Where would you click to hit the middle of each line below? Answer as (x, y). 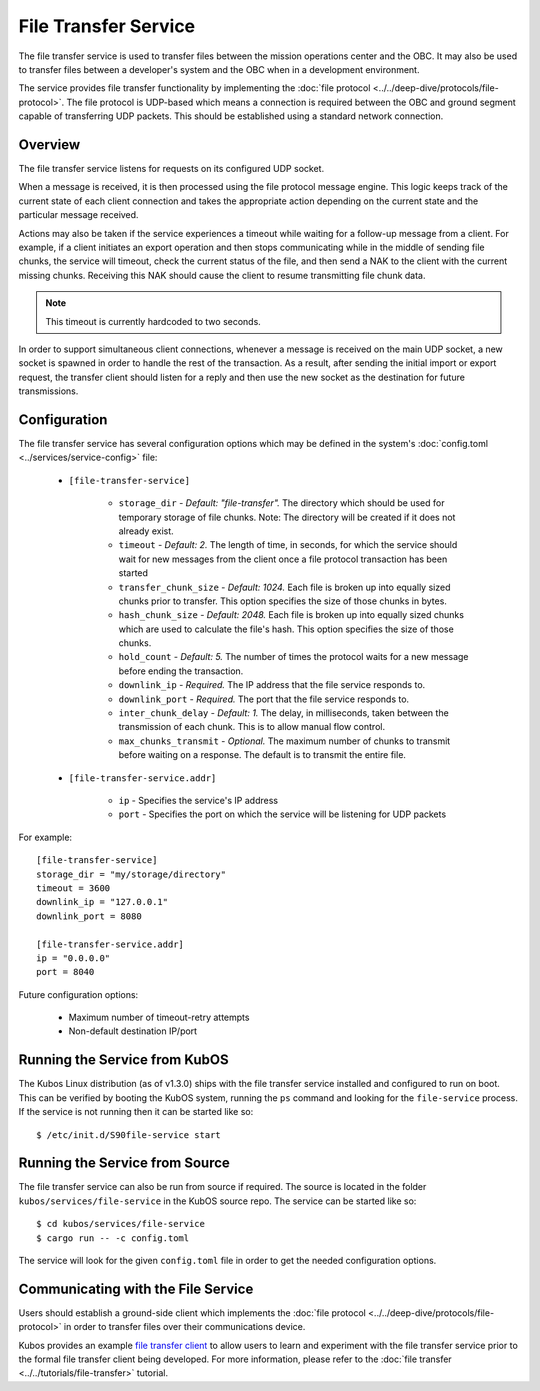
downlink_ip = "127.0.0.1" (102, 902)
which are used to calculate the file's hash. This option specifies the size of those (286, 629)
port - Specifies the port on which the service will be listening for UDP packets (282, 814)
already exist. (146, 531)
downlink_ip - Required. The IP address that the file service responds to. (272, 685)
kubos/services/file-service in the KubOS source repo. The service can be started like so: (217, 1201)
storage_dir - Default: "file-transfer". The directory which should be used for (281, 503)
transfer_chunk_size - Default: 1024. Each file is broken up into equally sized (284, 587)
